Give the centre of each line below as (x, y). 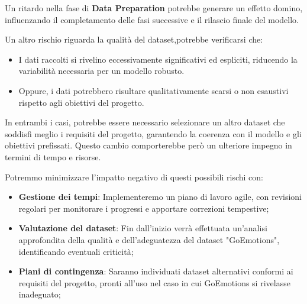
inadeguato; (40, 294)
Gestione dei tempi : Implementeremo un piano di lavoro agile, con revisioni (160, 197)
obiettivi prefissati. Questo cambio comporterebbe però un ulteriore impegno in (148, 145)
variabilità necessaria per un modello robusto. (101, 71)
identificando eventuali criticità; (76, 251)
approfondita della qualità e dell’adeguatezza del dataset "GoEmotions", (149, 239)
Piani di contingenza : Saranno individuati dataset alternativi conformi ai (156, 271)
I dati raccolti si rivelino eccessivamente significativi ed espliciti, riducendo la (158, 59)
